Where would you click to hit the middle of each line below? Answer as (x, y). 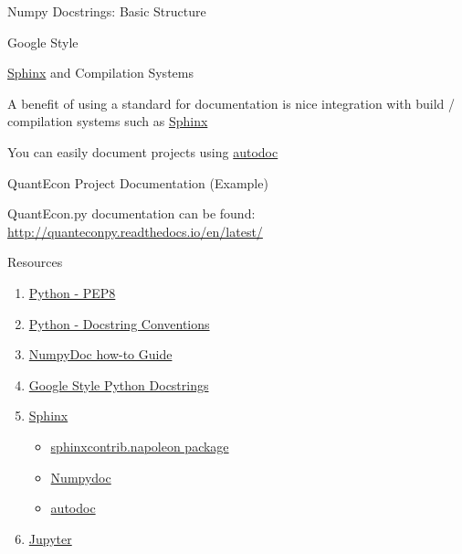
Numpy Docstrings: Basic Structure (107, 11)
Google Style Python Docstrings (119, 384)
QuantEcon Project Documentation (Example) (138, 182)
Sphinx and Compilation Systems (100, 73)
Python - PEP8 (72, 292)
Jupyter (50, 538)
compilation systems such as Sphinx (108, 121)
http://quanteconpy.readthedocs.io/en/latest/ (135, 231)
